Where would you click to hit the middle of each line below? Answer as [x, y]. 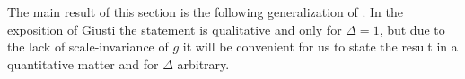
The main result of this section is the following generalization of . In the [205, 12]
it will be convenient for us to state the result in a [320, 47]
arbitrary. [203, 63]
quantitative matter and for [83, 63]
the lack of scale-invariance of [88, 47]
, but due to [412, 29]
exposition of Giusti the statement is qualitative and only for [175, 29]
